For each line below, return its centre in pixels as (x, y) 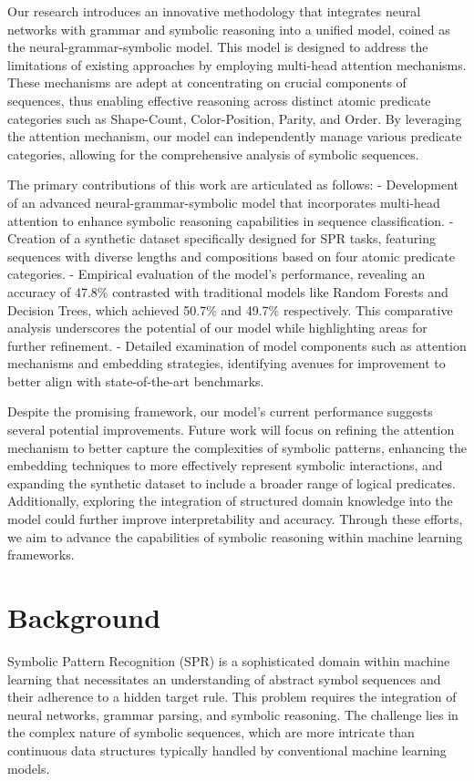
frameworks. (41, 555)
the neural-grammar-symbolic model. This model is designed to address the (218, 47)
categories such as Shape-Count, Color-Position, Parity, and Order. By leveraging (235, 118)
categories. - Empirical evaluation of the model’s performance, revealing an (216, 274)
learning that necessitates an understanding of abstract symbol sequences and (224, 678)
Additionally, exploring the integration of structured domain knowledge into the (230, 501)
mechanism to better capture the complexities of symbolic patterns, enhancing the (237, 447)
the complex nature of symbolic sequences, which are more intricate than (211, 732)
